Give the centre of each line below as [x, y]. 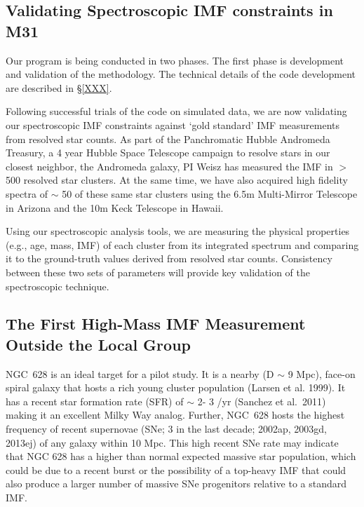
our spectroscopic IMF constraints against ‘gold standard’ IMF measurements [173, 124]
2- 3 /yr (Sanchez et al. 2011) [262, 401]
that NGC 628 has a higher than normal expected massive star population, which [181, 456]
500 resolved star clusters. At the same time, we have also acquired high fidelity [177, 180]
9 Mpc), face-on [322, 373]
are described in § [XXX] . [59, 87]
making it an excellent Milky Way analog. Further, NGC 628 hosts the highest [175, 415]
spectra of [27, 193]
